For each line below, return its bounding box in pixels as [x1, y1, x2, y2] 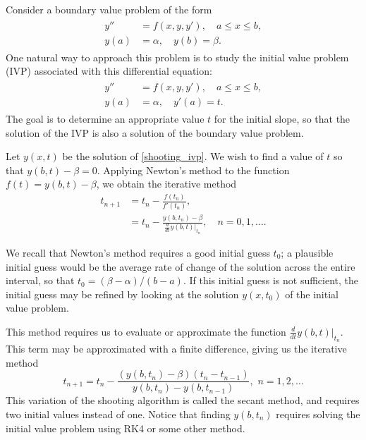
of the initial [285, 286, 338, 301]
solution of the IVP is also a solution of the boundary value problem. [6, 125, 304, 140]
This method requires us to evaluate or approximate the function [6, 324, 286, 338]
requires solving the [276, 406, 360, 421]
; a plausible [281, 245, 334, 259]
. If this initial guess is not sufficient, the [183, 273, 359, 288]
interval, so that [6, 273, 75, 288]
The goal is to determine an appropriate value [6, 111, 205, 126]
